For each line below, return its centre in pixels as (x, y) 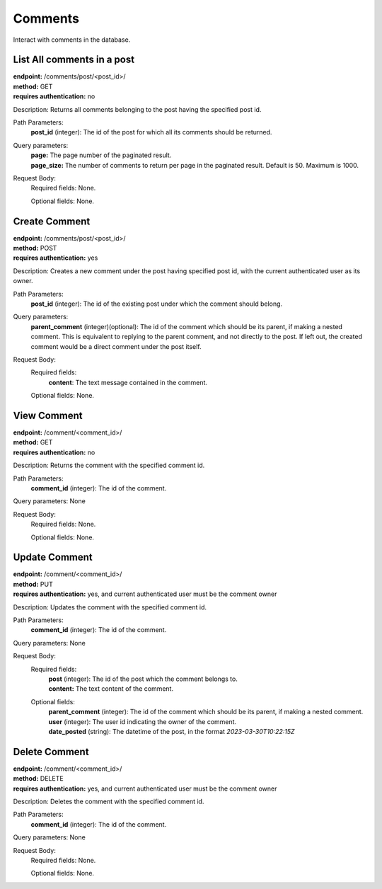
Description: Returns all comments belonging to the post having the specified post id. (137, 109)
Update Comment (53, 557)
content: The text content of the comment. (111, 689)
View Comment (48, 415)
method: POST (35, 248)
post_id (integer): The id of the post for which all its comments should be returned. (151, 132)
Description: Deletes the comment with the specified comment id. (109, 801)
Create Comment (52, 221)
